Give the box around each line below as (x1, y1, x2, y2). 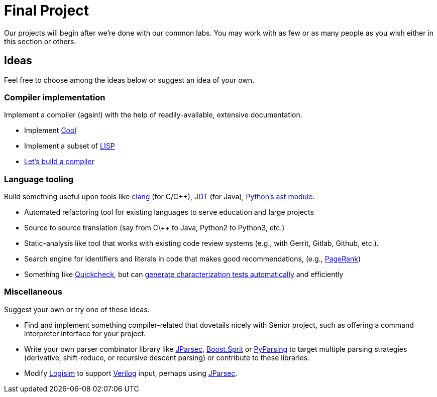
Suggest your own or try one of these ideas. (4, 305, 150, 314)
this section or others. (4, 37, 76, 46)
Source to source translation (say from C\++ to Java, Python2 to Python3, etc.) (24, 223, 285, 232)
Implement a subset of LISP (24, 142, 115, 151)
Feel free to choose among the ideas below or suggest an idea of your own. (4, 75, 255, 84)
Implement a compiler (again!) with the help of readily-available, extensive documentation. (4, 110, 302, 119)
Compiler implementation (4, 92, 105, 102)
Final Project (4, 2, 89, 19)
